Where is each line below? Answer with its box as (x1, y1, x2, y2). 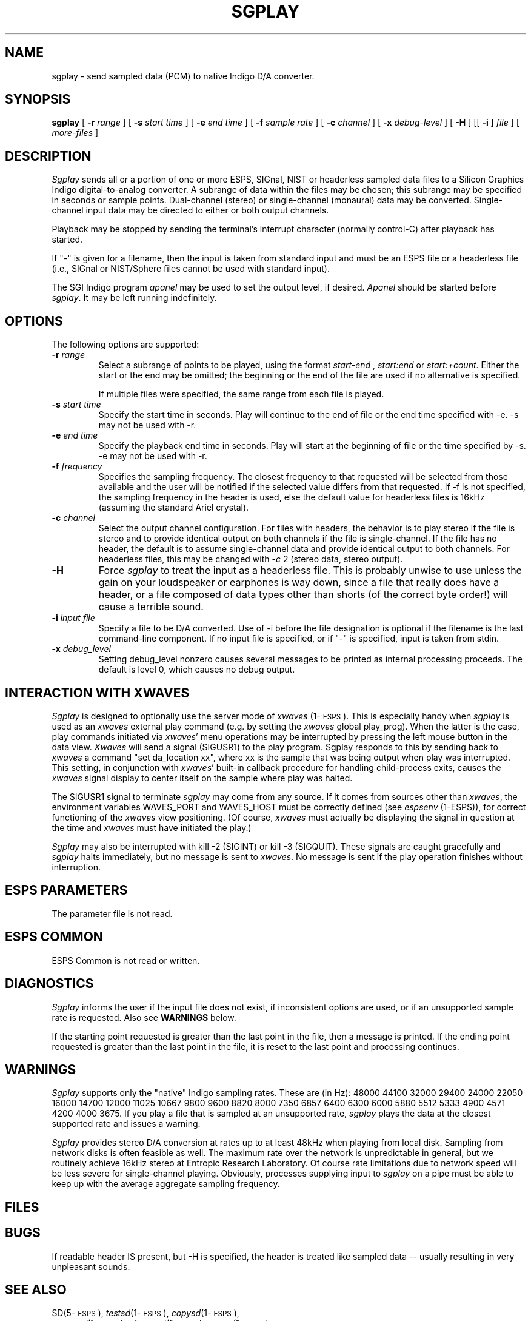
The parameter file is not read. (52, 908, 173, 919)
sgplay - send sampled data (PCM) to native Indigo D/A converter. (52, 70, 315, 81)
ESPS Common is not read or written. (52, 955, 200, 966)
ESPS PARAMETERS (5, 882, 128, 898)
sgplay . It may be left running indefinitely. (52, 292, 217, 303)
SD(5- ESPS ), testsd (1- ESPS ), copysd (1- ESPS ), (52, 1308, 239, 1319)
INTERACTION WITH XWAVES (5, 685, 190, 701)
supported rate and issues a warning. (52, 1118, 201, 1129)
